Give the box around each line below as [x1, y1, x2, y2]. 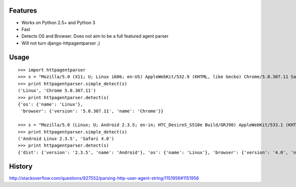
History [9, 162, 33, 170]
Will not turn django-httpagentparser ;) [21, 40, 101, 46]
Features [9, 6, 37, 15]
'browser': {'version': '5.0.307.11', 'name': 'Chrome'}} [20, 108, 164, 114]
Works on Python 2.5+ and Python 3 [21, 20, 96, 26]
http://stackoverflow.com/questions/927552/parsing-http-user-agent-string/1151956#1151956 [9, 175, 199, 181]
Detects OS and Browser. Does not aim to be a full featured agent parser [21, 33, 169, 39]
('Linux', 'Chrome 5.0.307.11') [18, 88, 96, 93]
